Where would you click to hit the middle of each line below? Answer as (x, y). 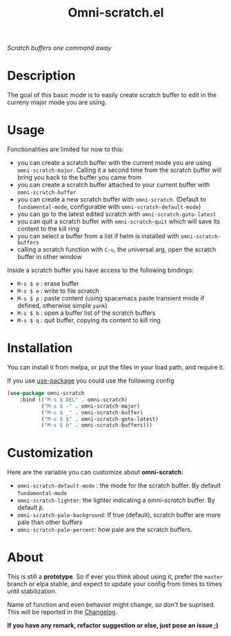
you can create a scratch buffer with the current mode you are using (114, 163)
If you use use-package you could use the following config (91, 380)
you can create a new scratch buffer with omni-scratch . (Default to (112, 200)
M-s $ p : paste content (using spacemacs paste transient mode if (111, 298)
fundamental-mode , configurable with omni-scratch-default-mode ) (109, 207)
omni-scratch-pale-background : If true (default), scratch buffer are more (119, 515)
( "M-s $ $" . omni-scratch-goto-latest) (100, 419)
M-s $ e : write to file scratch (58, 291)
